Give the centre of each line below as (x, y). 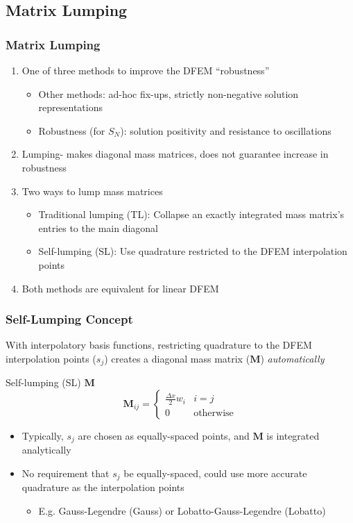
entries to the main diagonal (98, 227)
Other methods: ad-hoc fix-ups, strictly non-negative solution (169, 93)
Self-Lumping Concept (69, 319)
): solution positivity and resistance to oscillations (226, 130)
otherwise (214, 414)
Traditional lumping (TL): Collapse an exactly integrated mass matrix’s (191, 214)
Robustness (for (72, 130)
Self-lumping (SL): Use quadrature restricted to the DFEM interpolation (193, 251)
